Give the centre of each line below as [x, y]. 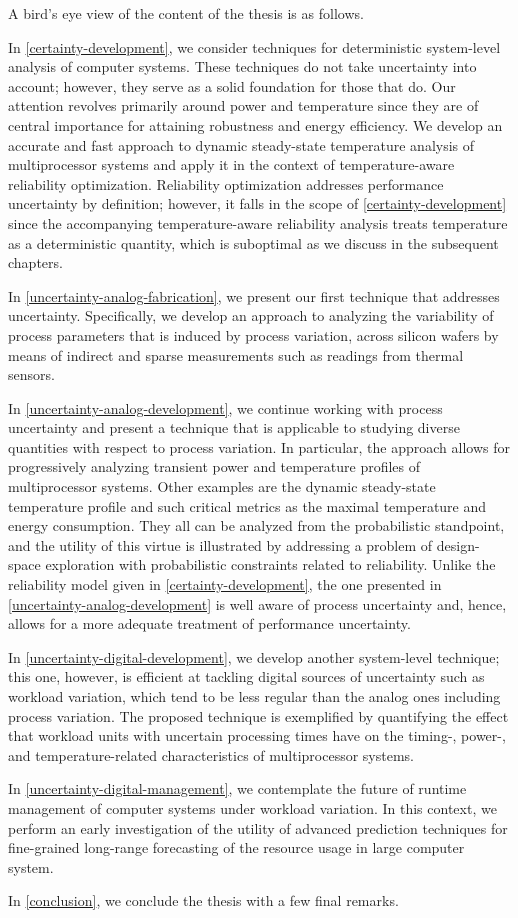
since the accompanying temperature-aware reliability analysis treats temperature [258, 222]
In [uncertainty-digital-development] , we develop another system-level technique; [254, 656]
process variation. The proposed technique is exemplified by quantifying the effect [258, 715]
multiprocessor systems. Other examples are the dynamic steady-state [222, 486]
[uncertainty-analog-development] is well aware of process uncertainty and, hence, [257, 603]
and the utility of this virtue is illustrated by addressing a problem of [220, 544]
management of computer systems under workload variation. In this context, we [252, 807]
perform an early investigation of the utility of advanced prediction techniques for [258, 827]
